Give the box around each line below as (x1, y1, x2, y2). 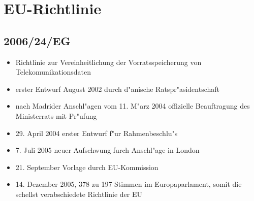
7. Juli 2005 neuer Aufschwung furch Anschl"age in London (15, 145, 200, 155)
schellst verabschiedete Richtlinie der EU (15, 188, 142, 199)
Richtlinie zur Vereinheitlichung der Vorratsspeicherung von (15, 56, 202, 67)
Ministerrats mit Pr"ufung (15, 110, 97, 121)
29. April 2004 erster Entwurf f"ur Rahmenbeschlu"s (15, 127, 178, 138)
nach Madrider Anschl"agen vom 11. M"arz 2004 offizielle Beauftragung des (15, 100, 250, 111)
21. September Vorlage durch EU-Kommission (15, 161, 158, 172)
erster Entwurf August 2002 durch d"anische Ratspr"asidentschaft (15, 83, 219, 94)
